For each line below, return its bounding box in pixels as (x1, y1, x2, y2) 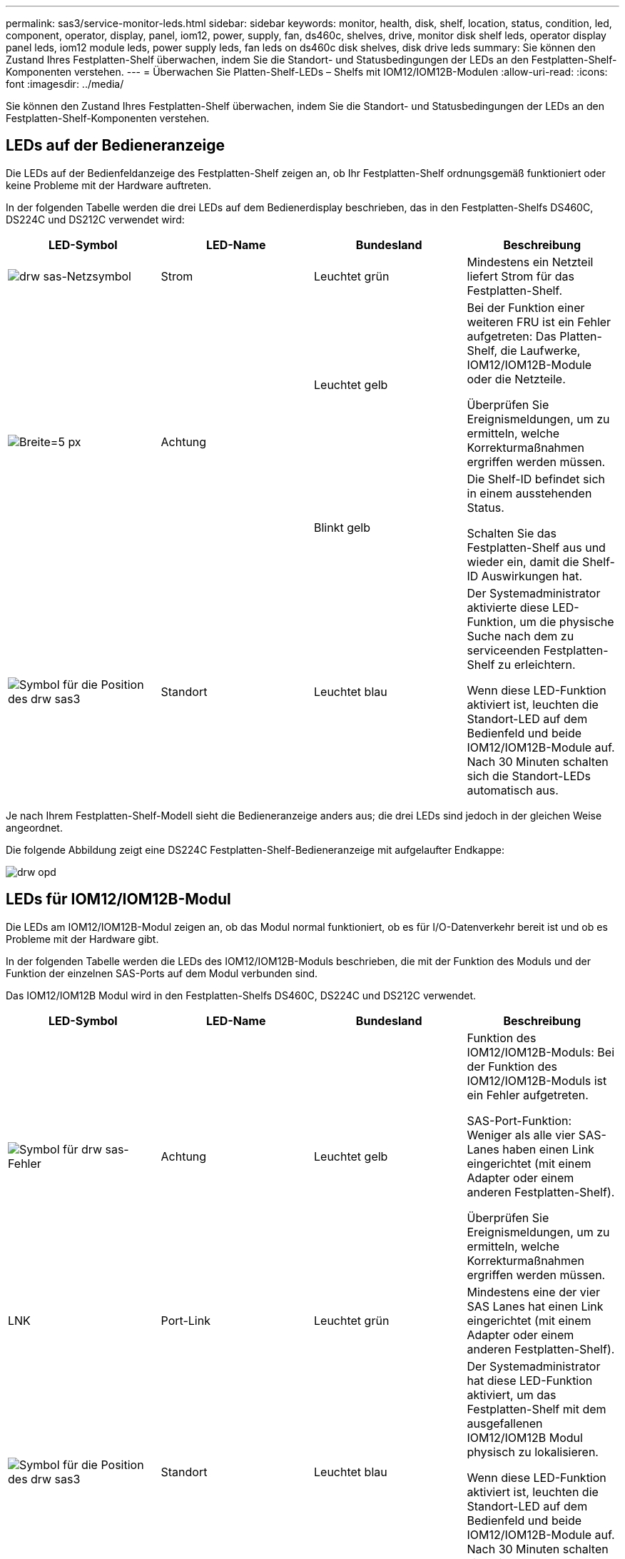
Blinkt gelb (314, 520, 370, 535)
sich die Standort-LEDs (467, 768, 591, 783)
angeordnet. (6, 821, 63, 834)
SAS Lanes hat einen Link (467, 1298, 604, 1313)
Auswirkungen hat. (481, 568, 583, 583)
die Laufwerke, (500, 343, 581, 358)
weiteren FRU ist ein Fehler (467, 314, 611, 329)
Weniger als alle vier (467, 1127, 576, 1142)
